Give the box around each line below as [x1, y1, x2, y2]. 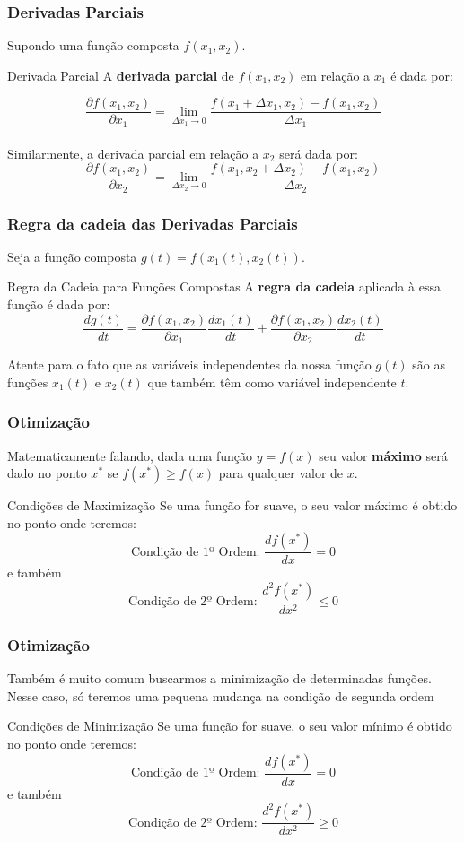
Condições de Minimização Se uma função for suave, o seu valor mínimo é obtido [7, 716, 452, 735]
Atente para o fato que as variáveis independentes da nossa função [7, 355, 372, 374]
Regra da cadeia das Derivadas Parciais [7, 212, 298, 234]
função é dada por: [7, 295, 110, 314]
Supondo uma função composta [7, 36, 179, 55]
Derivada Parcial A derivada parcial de [7, 65, 234, 84]
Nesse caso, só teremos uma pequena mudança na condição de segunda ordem [7, 686, 434, 705]
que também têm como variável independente [147, 372, 397, 391]
